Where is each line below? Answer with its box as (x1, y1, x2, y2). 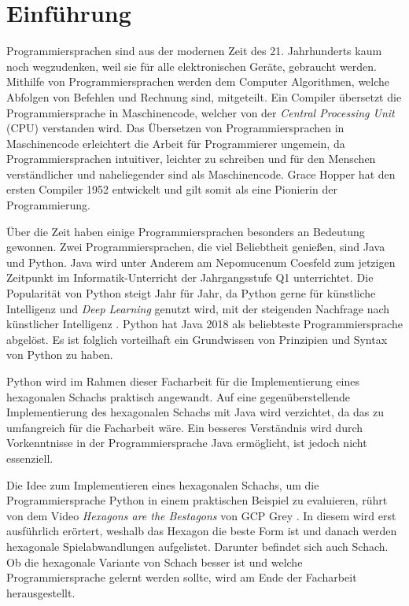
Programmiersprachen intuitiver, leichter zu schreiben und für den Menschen (6, 150, 376, 167)
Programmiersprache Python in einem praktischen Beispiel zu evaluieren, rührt (6, 492, 388, 508)
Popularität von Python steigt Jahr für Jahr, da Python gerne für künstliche (6, 285, 376, 301)
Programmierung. (6, 197, 90, 213)
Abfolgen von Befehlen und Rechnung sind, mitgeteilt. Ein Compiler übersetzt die (6, 88, 402, 105)
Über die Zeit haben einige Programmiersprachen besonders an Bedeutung (6, 223, 365, 239)
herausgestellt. (6, 584, 76, 600)
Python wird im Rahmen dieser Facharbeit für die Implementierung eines (6, 373, 359, 389)
